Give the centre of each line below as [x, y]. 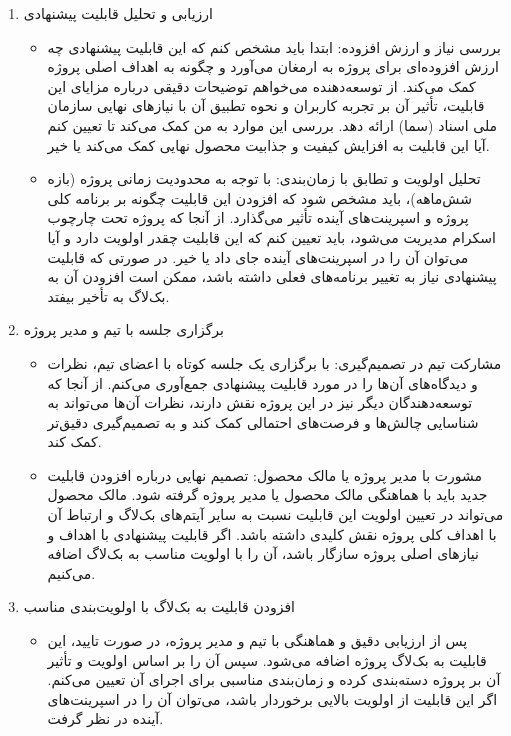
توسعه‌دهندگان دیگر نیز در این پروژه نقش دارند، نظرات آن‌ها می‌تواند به [260, 402]
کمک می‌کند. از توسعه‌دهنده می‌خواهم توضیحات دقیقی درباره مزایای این [261, 85]
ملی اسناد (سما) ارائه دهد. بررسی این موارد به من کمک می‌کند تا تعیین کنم [272, 124]
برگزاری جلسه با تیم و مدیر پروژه [123, 329]
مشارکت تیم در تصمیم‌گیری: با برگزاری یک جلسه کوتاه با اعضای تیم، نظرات [274, 362]
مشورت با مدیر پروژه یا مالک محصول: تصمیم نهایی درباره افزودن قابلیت [264, 474]
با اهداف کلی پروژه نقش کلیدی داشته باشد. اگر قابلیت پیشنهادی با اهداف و [272, 533]
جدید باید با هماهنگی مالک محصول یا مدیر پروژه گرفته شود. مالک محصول [267, 494]
